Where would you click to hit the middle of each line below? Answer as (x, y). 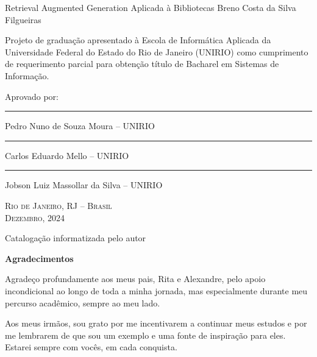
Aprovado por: (32, 96)
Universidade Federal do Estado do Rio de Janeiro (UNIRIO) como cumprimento (157, 51)
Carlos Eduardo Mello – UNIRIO (67, 155)
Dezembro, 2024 (35, 217)
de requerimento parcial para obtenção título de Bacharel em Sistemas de (142, 64)
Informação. (27, 75)
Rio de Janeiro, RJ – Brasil (59, 205)
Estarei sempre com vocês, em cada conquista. (91, 347)
